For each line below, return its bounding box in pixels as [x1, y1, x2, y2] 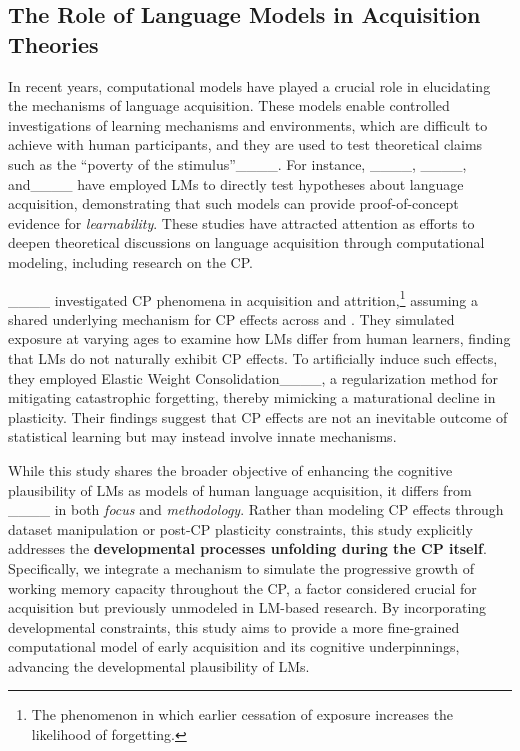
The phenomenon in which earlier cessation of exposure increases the [31, 704, 454, 725]
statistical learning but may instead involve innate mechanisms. [8, 426, 397, 447]
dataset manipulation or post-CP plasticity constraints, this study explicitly [8, 518, 473, 539]
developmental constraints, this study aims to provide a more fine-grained [8, 616, 460, 637]
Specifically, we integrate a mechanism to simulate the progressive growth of [8, 557, 474, 578]
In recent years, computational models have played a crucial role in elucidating [8, 75, 491, 96]
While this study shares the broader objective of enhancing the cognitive [8, 459, 453, 480]
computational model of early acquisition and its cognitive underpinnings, [8, 636, 460, 657]
